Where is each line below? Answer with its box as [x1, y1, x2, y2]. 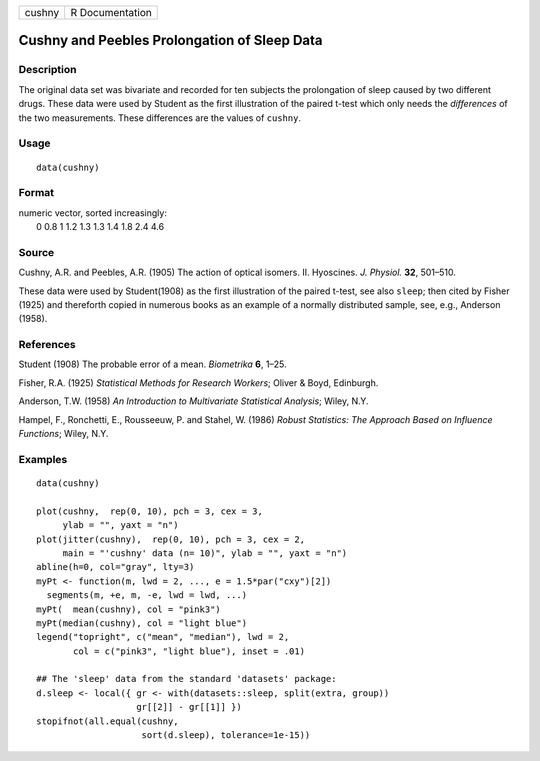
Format [18, 186, 55, 200]
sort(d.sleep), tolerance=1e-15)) [141, 730, 311, 741]
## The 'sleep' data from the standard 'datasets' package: [36, 673, 337, 685]
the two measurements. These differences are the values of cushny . [18, 111, 302, 124]
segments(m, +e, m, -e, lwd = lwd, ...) [46, 590, 248, 601]
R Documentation [70, 6, 152, 19]
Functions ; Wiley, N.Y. [18, 428, 109, 440]
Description [18, 63, 77, 77]
